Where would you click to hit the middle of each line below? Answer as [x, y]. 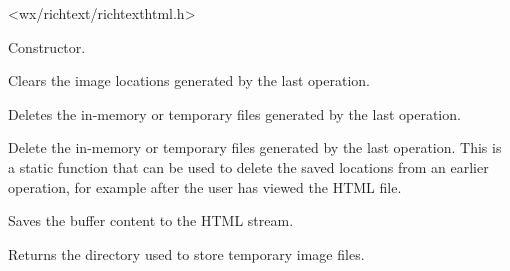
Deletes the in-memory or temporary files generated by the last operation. [234, 113]
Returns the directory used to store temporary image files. [186, 253]
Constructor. [47, 46]
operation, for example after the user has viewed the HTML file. [205, 186]
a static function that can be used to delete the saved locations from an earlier [248, 166]
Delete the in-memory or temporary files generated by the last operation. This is [255, 147]
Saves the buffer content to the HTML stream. [151, 220]
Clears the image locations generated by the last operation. [189, 80]
